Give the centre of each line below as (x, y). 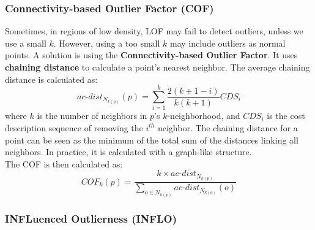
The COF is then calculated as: (64, 163)
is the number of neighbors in (92, 116)
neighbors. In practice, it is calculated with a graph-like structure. (128, 152)
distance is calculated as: (51, 79)
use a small (26, 43)
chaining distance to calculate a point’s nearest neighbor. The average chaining (157, 67)
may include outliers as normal (228, 43)
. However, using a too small (107, 43)
